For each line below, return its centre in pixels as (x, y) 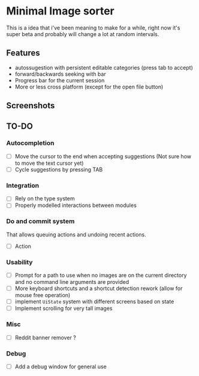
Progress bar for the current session (60, 80)
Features (23, 53)
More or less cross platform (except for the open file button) (89, 87)
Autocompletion (30, 143)
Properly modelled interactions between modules (76, 205)
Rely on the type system (45, 199)
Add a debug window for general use (61, 366)
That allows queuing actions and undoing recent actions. (76, 234)
